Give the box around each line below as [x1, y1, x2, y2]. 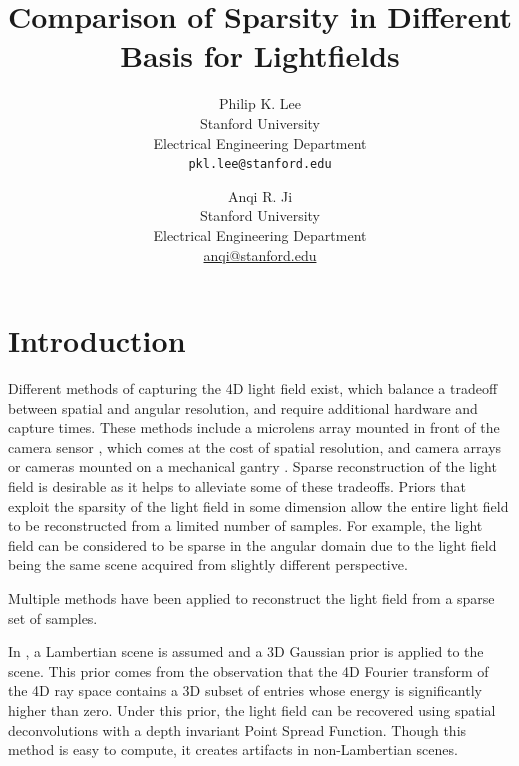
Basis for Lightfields [120, 35, 400, 76]
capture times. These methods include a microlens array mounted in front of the [8, 417, 500, 438]
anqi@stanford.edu [203, 244, 317, 265]
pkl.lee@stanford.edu [188, 157, 332, 172]
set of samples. [8, 607, 98, 628]
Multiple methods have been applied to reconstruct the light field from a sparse [8, 588, 495, 608]
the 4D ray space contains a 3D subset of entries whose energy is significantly [8, 680, 482, 701]
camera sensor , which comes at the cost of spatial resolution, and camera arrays [8, 436, 502, 457]
